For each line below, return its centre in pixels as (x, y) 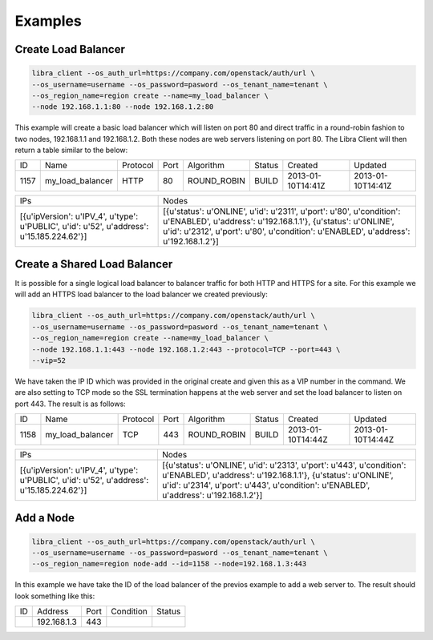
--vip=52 (49, 360)
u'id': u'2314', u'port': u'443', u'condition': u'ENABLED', (266, 485)
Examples (48, 21)
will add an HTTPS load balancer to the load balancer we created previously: (141, 294)
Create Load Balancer (70, 49)
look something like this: (55, 596)
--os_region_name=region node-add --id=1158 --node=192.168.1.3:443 (169, 564)
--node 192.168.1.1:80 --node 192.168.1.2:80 (123, 107)
